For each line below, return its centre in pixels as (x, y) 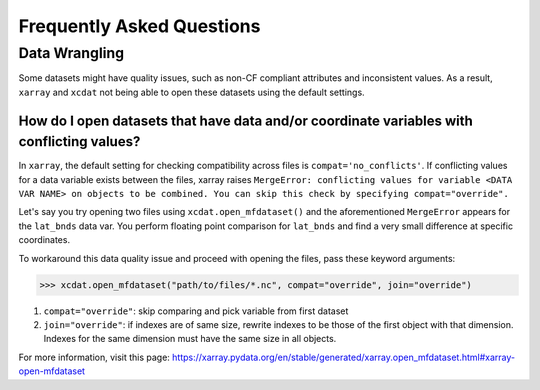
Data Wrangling (71, 53)
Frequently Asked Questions (139, 26)
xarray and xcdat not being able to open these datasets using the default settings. (191, 92)
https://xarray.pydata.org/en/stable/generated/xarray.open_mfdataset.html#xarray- (343, 357)
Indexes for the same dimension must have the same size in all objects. (190, 339)
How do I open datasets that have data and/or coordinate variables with (246, 120)
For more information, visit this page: (94, 357)
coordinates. (44, 240)
